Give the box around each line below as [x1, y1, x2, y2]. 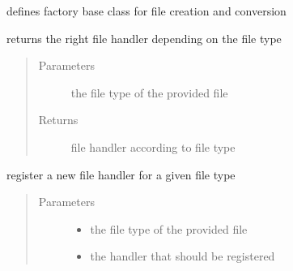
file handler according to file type [70, 138, 236, 155]
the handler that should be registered [90, 247, 275, 265]
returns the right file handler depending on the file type [6, 29, 282, 46]
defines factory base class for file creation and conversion [6, 2, 287, 19]
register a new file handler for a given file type [6, 166, 236, 183]
